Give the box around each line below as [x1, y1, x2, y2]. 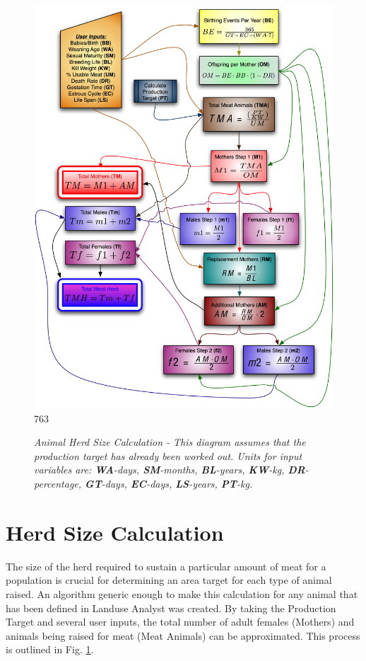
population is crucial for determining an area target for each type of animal [6, 573, 332, 587]
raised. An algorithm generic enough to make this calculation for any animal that [6, 586, 358, 601]
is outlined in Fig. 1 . [6, 642, 94, 657]
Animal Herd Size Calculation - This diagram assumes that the [34, 435, 306, 449]
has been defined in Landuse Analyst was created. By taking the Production [6, 600, 336, 615]
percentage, [34, 476, 82, 490]
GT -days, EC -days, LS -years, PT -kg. [85, 476, 253, 490]
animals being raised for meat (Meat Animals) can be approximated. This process [6, 628, 360, 643]
